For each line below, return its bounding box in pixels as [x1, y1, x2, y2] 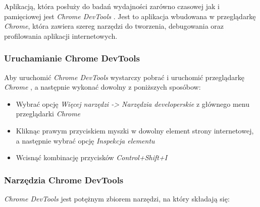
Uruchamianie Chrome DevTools [4, 52, 140, 64]
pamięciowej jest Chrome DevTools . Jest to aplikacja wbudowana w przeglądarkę [4, 11, 256, 21]
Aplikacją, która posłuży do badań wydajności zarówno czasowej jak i [4, 1, 220, 11]
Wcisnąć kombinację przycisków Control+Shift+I [16, 152, 168, 163]
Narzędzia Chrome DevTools [4, 173, 124, 186]
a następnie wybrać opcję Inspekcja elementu [16, 135, 155, 146]
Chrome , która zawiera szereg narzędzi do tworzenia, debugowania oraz [4, 21, 224, 31]
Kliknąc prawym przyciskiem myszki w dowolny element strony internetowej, [16, 125, 254, 135]
